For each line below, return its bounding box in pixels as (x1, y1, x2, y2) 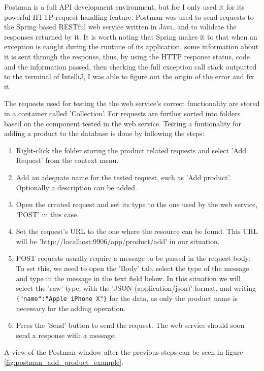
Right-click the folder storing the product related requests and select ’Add (16, 145, 247, 155)
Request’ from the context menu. (16, 155, 119, 165)
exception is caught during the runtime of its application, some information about (4, 41, 259, 52)
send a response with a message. (16, 329, 116, 340)
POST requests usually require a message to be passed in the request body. (16, 253, 250, 263)
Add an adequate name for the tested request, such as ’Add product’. (16, 172, 231, 182)
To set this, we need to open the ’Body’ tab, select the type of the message (16, 263, 249, 274)
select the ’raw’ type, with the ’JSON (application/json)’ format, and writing (16, 283, 256, 293)
